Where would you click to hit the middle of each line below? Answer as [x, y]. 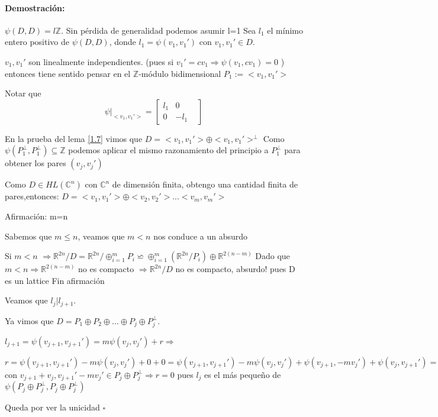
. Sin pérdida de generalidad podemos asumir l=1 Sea [159, 30]
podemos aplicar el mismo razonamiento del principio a [168, 150]
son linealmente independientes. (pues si [101, 61]
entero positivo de [37, 42]
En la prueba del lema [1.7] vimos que [74, 138]
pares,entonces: [32, 196]
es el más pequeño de [243, 374]
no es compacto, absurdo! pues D [235, 269]
